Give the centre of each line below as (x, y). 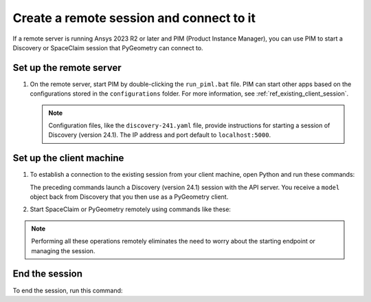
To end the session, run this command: (68, 290)
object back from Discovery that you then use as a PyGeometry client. (129, 197)
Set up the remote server (67, 68)
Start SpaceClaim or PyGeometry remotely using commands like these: (131, 209)
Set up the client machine (68, 158)
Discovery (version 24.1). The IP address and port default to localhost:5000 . (160, 135)
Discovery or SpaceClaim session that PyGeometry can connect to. (108, 47)
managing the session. (63, 250)
